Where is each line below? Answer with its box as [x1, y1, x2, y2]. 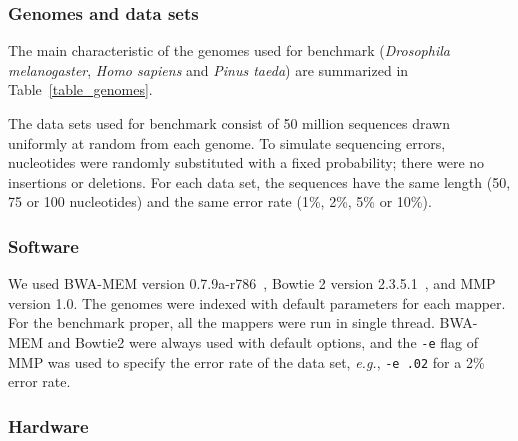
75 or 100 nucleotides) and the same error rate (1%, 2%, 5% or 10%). [8, 191, 432, 212]
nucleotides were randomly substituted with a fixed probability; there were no [8, 152, 485, 173]
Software [8, 233, 79, 258]
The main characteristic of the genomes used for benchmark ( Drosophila [8, 40, 450, 61]
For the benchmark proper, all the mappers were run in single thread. [8, 312, 435, 333]
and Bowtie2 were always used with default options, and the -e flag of [47, 331, 478, 352]
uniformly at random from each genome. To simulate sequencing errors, [8, 132, 446, 153]
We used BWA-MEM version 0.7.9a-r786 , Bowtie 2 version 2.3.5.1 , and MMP [8, 273, 496, 294]
